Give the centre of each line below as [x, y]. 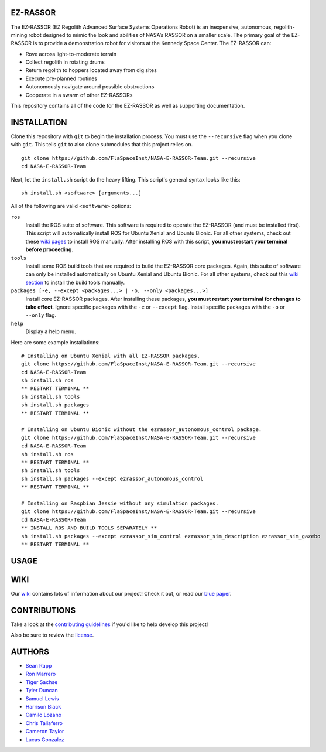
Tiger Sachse [42, 682]
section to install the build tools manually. [75, 282]
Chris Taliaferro [44, 723]
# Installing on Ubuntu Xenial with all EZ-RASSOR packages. [111, 356]
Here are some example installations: [55, 342]
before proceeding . [49, 249]
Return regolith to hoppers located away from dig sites [91, 70]
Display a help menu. [51, 331]
